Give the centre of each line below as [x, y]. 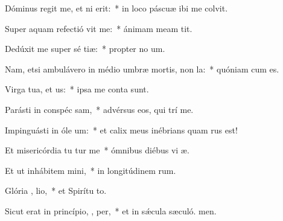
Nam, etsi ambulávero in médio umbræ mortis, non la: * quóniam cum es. [142, 69]
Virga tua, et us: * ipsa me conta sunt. [77, 89]
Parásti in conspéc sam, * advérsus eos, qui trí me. [99, 109]
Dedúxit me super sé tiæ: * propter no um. [85, 49]
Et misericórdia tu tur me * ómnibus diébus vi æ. [97, 150]
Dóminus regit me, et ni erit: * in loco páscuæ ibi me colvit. [116, 8]
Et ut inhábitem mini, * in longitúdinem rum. [91, 170]
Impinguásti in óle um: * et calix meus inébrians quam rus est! [121, 130]
